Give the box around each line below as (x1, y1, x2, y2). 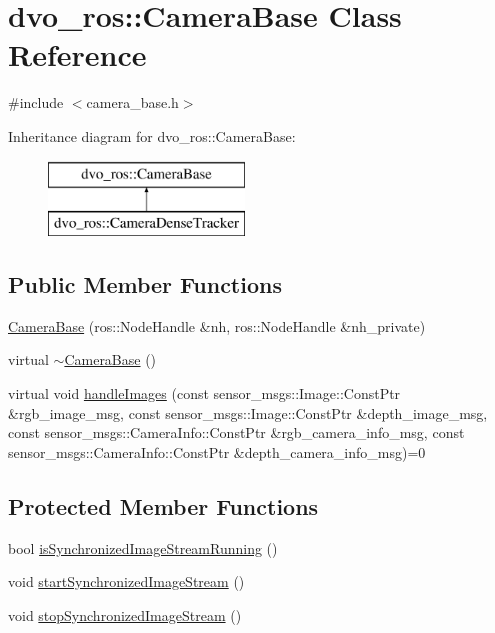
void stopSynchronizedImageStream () (8, 604, 242, 625)
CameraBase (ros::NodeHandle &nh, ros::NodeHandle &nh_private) (8, 315, 426, 336)
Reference (8, 34, 147, 75)
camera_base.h (86, 92, 179, 113)
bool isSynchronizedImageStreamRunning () (8, 537, 278, 558)
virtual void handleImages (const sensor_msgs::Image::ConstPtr (8, 383, 401, 404)
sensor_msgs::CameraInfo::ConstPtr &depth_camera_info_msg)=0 (8, 441, 426, 462)
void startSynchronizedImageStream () (8, 571, 245, 592)
